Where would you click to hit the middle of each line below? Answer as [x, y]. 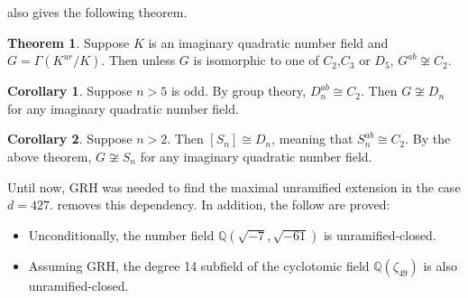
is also [440, 265]
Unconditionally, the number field [121, 234]
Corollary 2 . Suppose [70, 139]
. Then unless [138, 60]
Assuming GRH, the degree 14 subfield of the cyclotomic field [199, 265]
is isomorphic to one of [256, 60]
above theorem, [50, 156]
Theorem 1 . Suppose [69, 42]
